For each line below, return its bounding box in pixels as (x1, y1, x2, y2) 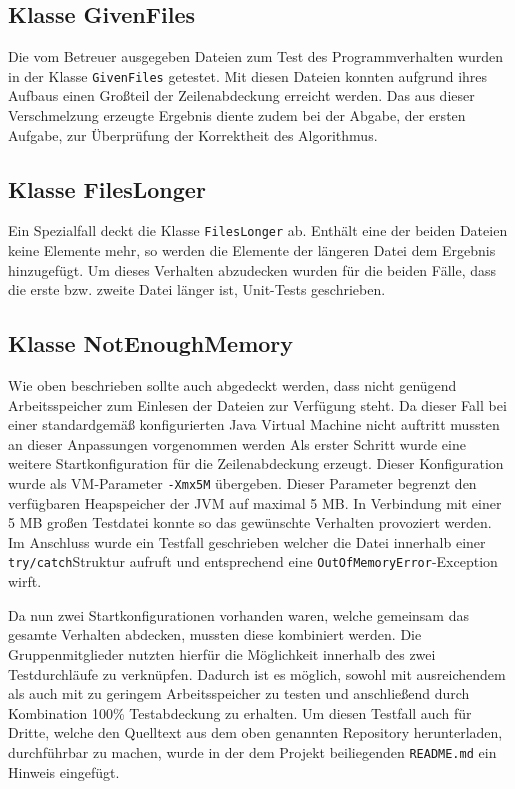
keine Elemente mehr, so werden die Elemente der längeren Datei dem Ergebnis (8, 240, 496, 261)
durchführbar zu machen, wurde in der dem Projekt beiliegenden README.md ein (8, 741, 497, 762)
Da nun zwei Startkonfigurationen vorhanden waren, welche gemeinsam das (8, 604, 469, 625)
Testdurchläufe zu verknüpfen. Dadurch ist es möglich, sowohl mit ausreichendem (8, 663, 506, 684)
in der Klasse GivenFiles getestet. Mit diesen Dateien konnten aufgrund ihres (8, 65, 488, 86)
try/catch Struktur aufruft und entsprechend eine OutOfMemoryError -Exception (8, 551, 498, 572)
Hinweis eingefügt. (8, 761, 120, 782)
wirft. (8, 571, 42, 592)
